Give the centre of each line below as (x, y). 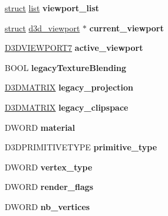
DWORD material (40, 127)
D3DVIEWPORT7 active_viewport (74, 48)
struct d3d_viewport (42, 28)
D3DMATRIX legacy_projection (69, 87)
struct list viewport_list (52, 8)
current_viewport (126, 28)
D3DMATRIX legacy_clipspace (67, 107)
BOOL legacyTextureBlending (66, 67)
